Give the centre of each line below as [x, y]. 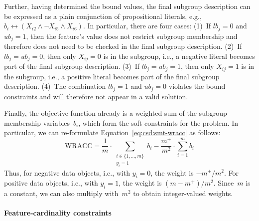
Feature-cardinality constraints [58, 213]
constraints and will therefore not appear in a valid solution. [96, 96]
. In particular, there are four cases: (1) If [147, 26]
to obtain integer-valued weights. [183, 193]
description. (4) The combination [55, 86]
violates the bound [197, 86]
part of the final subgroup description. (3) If [72, 66]
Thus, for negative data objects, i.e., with [67, 172]
